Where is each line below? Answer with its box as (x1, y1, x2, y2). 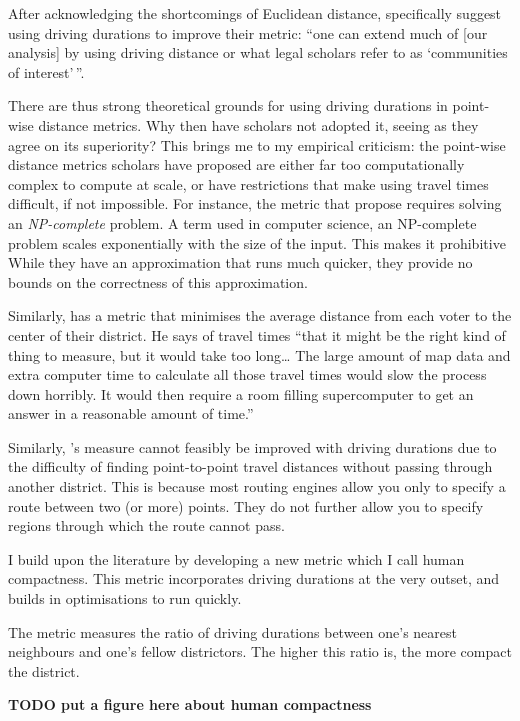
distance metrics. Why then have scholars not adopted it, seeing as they (38, 114, 479, 135)
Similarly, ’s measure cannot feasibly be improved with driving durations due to (8, 436, 497, 457)
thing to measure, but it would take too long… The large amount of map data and (8, 344, 511, 365)
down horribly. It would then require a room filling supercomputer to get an (8, 383, 474, 404)
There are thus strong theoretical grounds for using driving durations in (8, 95, 448, 116)
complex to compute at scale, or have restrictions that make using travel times (8, 173, 489, 194)
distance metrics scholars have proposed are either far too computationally (8, 154, 465, 175)
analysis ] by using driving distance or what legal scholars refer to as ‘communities (8, 42, 508, 63)
